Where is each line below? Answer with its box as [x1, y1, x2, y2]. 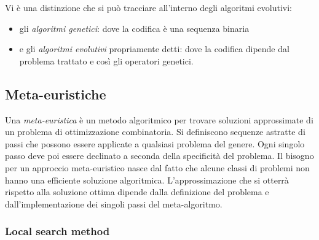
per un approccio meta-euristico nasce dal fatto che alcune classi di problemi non [5, 161, 310, 174]
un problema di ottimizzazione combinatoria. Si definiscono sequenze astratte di [5, 125, 305, 138]
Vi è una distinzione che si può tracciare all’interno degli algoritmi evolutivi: [5, 1, 292, 14]
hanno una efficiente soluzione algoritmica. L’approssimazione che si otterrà [5, 173, 289, 186]
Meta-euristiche [5, 84, 106, 103]
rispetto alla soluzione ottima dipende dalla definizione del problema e [5, 185, 269, 198]
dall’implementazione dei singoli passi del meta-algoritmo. [5, 197, 223, 210]
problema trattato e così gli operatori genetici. [19, 54, 194, 67]
